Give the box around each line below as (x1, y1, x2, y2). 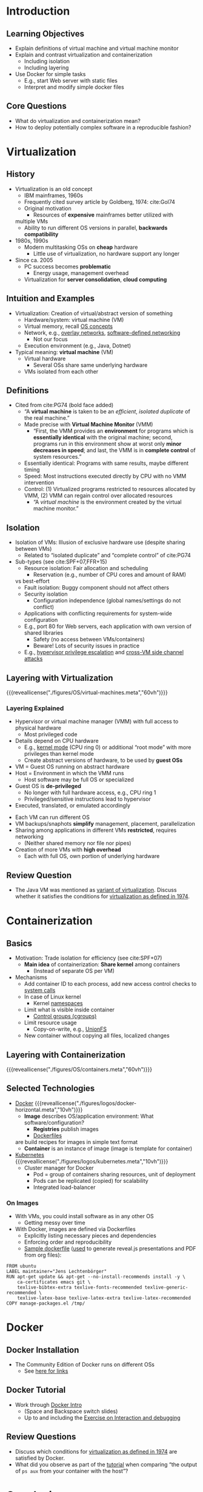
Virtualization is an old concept (15, 185, 93, 192)
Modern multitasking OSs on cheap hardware (24, 243, 138, 251)
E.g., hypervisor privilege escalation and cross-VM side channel (24, 649, 184, 656)
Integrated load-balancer (33, 1183, 96, 1191)
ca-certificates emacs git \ (17, 1279, 91, 1285)
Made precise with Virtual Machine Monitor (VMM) (24, 421, 153, 428)
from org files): (24, 1252, 62, 1259)
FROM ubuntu (6, 1263, 36, 1269)
